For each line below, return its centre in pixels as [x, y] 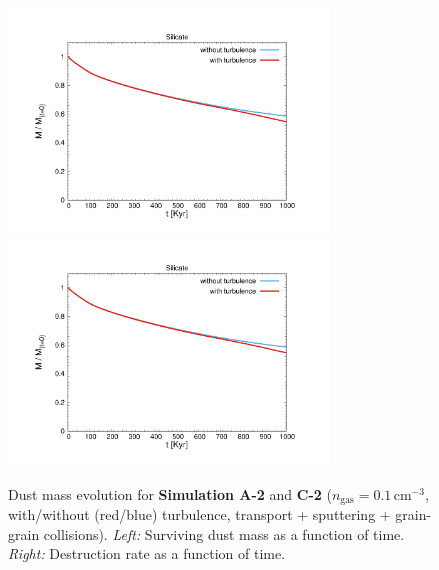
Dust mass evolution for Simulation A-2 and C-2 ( [170, 493]
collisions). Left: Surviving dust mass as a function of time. [224, 533]
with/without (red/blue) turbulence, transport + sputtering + [199, 514]
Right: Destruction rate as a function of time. [147, 553]
